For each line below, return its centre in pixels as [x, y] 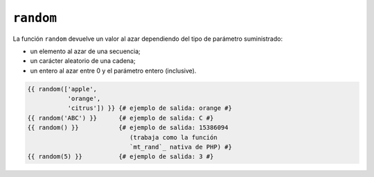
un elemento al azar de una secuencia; [86, 51]
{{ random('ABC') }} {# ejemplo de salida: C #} [121, 118]
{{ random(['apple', [62, 89]
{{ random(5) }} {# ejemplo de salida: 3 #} [121, 157]
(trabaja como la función [173, 137]
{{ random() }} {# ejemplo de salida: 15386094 [128, 128]
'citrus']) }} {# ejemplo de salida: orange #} [150, 108]
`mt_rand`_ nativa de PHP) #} [180, 147]
